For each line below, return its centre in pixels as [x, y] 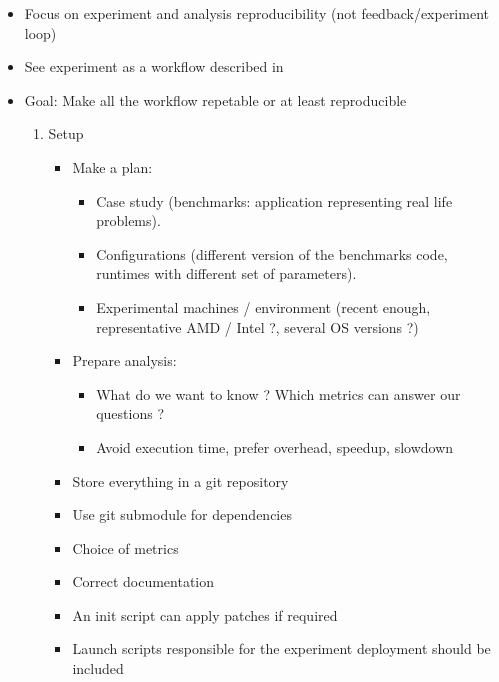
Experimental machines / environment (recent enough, [263, 306]
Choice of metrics [125, 547]
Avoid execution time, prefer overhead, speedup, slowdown [275, 446]
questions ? [130, 413]
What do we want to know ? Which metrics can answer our [278, 393]
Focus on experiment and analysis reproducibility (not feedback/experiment [256, 13]
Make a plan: [112, 166]
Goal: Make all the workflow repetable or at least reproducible [215, 99]
